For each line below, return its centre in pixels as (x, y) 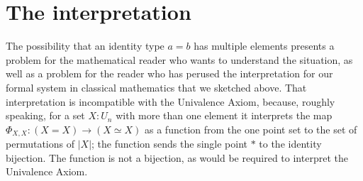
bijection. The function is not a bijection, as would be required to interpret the (177, 157)
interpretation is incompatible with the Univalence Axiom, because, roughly (171, 101)
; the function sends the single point (169, 144)
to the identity (290, 144)
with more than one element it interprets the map (224, 115)
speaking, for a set (45, 115)
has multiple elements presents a (264, 46)
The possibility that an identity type (85, 46)
